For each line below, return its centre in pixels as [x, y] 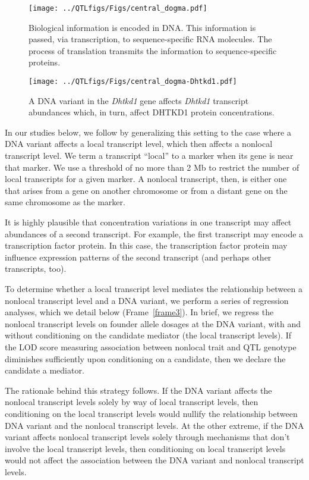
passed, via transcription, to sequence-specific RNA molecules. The [150, 39]
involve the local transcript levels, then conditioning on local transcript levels [145, 448]
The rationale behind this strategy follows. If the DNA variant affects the [138, 390]
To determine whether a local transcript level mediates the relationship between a [154, 288]
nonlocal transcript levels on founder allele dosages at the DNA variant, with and [153, 323]
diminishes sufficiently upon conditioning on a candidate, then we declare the [145, 358]
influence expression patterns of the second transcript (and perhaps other [138, 257]
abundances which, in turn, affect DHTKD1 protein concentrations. [152, 112]
